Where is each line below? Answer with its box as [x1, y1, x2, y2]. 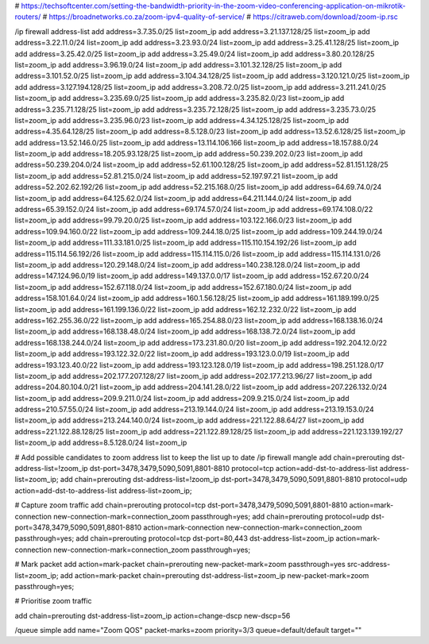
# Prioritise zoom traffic [14, 596, 92, 606]
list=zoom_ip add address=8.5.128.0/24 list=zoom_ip [14, 438, 187, 448]
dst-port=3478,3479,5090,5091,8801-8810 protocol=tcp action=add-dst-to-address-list [89, 464, 378, 473]
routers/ [14, 12, 41, 21]
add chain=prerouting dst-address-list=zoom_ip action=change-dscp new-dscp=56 [14, 611, 291, 620]
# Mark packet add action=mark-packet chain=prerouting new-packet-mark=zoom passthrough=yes [14, 560, 346, 569]
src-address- [346, 560, 391, 569]
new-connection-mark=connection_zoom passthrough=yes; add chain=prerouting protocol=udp [52, 511, 369, 521]
